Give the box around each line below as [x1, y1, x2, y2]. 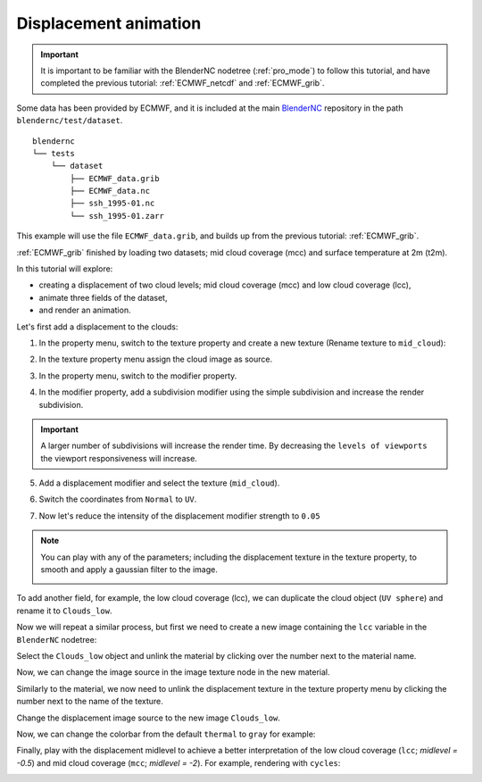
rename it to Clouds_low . [16, 605, 112, 616]
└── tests [32, 148, 75, 158]
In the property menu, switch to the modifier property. [38, 370, 237, 381]
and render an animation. [38, 304, 131, 316]
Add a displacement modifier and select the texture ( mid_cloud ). [38, 478, 280, 488]
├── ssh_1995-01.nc [70, 198, 155, 209]
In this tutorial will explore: [16, 263, 113, 274]
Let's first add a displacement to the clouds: [16, 321, 179, 332]
